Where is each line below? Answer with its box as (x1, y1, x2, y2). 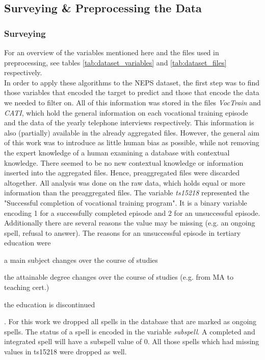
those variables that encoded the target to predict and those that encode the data (4, 87, 259, 98)
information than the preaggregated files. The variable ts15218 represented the (4, 187, 249, 198)
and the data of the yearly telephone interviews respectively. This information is (4, 117, 254, 128)
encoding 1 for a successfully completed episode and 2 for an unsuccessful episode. (4, 207, 260, 218)
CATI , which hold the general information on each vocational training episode (4, 107, 248, 118)
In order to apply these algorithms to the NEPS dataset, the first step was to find (4, 77, 260, 87)
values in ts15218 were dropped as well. (4, 346, 127, 357)
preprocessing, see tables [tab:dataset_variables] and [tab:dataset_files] (4, 57, 227, 67)
